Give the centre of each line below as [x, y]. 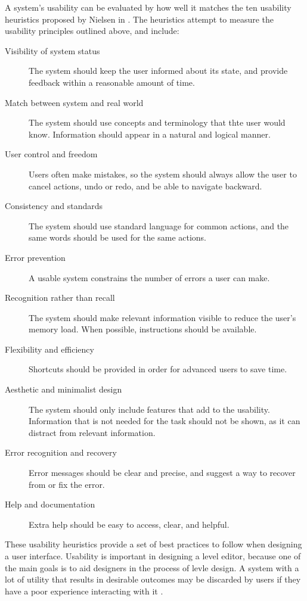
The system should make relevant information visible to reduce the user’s [162, 317]
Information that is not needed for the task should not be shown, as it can [165, 421]
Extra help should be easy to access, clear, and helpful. [129, 524]
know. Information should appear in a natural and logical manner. [150, 134]
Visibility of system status [52, 50]
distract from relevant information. [92, 432]
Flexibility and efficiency [49, 349]
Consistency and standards [54, 206]
